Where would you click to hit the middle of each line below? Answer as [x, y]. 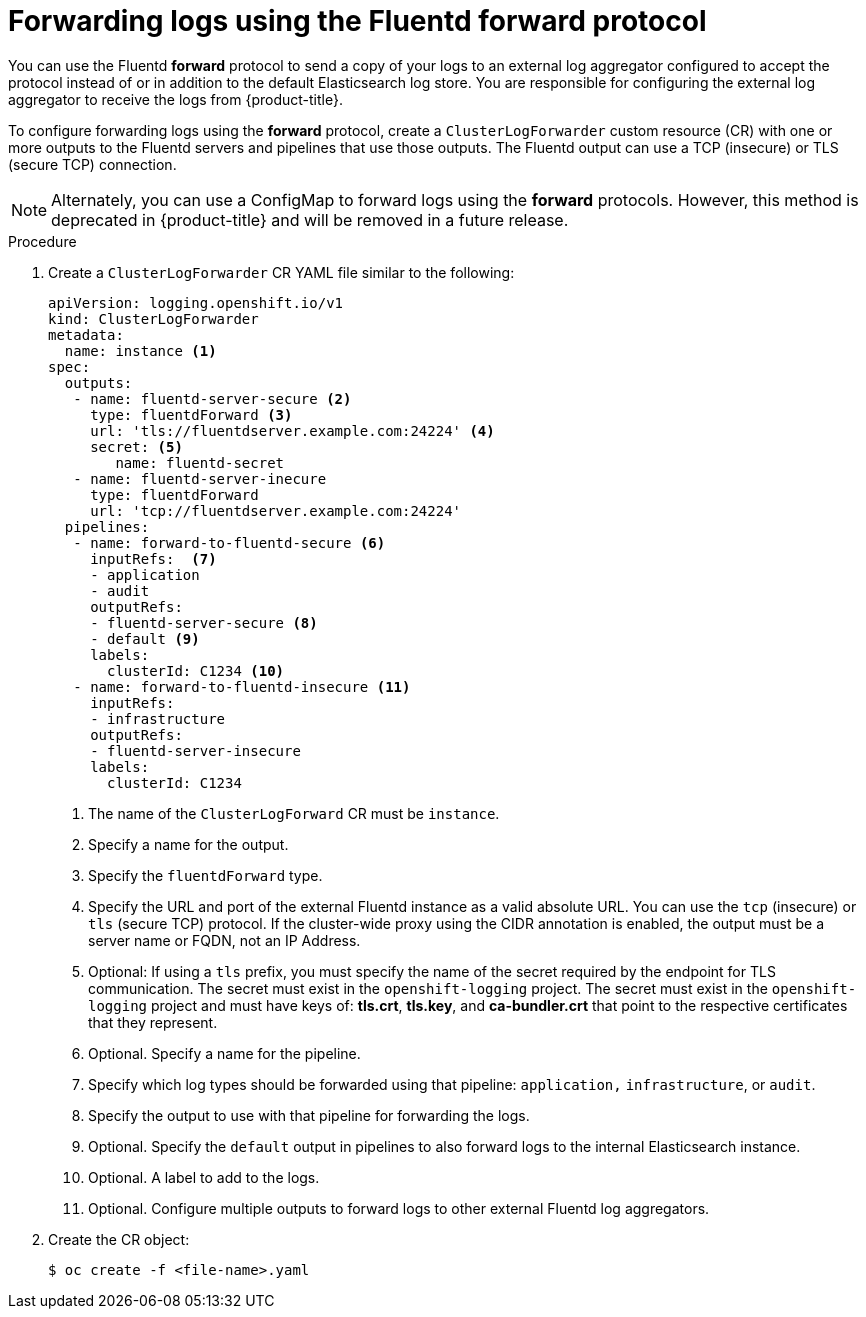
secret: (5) [136, 446]
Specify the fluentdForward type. [205, 875]
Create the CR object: [119, 1239]
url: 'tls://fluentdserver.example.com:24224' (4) [292, 430]
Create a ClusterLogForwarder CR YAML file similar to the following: [281, 272]
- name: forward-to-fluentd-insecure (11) [242, 686]
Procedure [42, 241]
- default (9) [145, 638]
